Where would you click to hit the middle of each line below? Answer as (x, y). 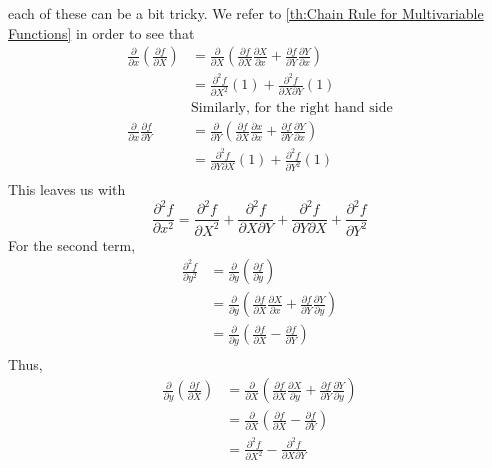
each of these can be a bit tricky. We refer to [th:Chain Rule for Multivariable (246, 13)
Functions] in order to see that (101, 32)
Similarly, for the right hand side (292, 108)
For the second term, (72, 244)
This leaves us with (67, 189)
